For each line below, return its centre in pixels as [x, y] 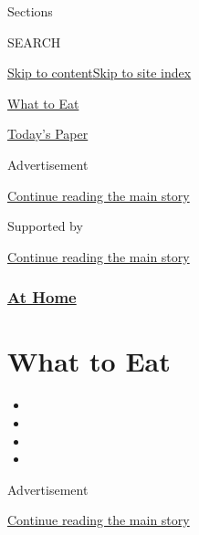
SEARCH [34, 42]
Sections [30, 11]
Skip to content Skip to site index [99, 73]
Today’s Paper [48, 134]
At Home [42, 297]
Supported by [45, 226]
